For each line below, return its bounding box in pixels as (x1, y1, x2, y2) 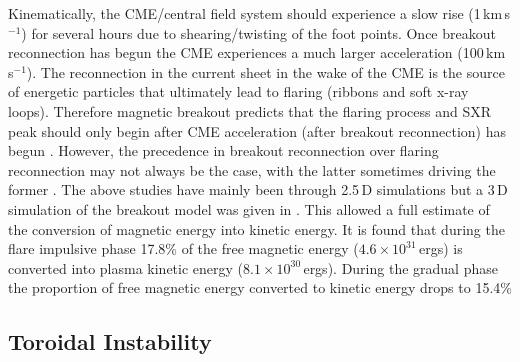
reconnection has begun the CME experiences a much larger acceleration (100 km (8, 42, 506, 63)
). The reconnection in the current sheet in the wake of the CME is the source (26, 61, 505, 82)
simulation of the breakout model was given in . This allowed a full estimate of (8, 198, 490, 219)
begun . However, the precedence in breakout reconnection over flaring (8, 140, 439, 161)
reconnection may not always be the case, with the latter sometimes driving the (8, 159, 496, 180)
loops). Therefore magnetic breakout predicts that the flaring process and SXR (8, 100, 491, 121)
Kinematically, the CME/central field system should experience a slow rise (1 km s (8, 3, 511, 23)
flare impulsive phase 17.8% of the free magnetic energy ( (8, 238, 359, 259)
